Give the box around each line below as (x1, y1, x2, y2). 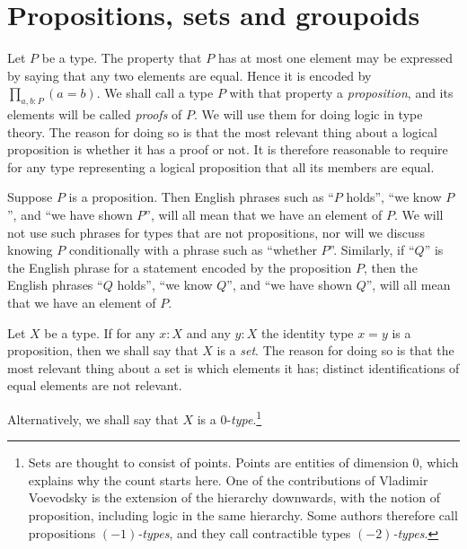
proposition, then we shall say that (7, 341, 198, 360)
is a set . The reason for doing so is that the (216, 341, 454, 360)
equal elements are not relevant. (7, 376, 182, 395)
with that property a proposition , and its (229, 83, 454, 102)
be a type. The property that (41, 48, 202, 67)
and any (186, 323, 231, 342)
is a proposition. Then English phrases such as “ (68, 187, 334, 206)
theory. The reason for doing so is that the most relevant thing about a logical (7, 122, 437, 141)
